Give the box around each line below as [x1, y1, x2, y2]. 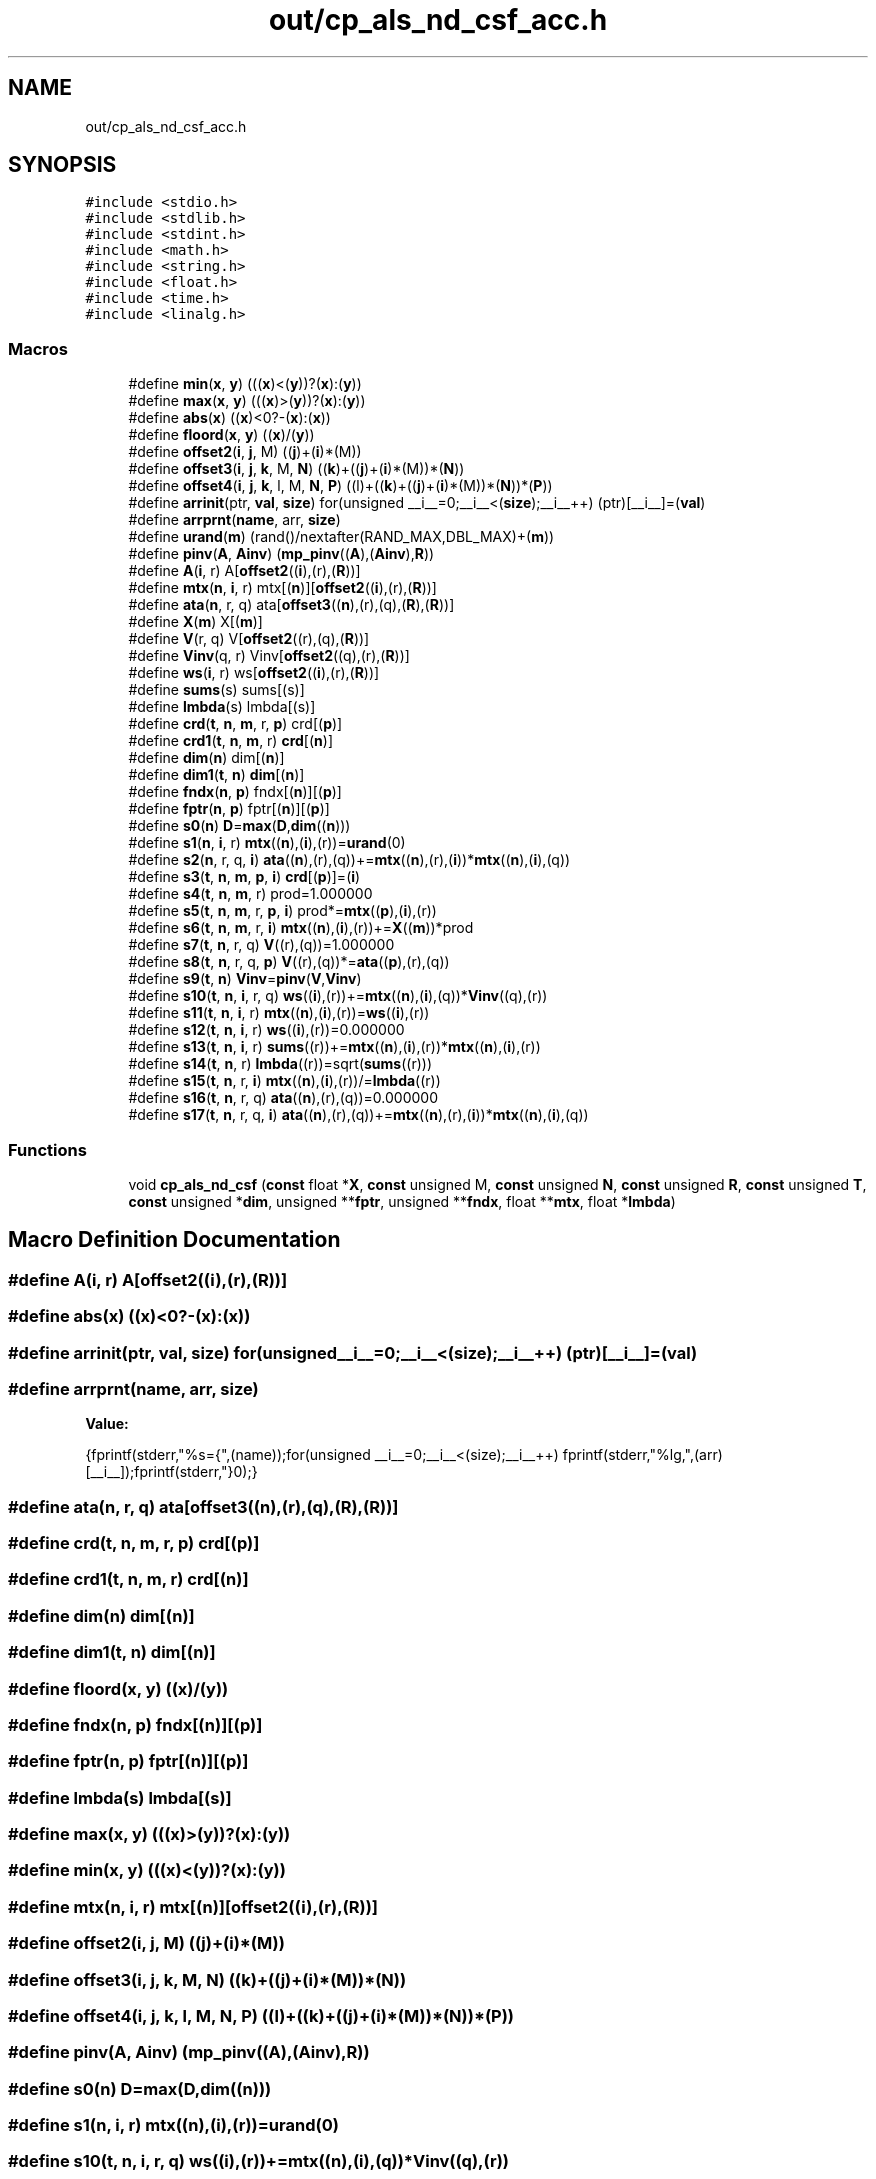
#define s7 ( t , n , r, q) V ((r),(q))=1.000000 [128, 936, 395, 954]
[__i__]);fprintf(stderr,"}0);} [85, 1463, 258, 1481]
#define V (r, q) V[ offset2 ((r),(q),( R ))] [128, 630, 370, 648]
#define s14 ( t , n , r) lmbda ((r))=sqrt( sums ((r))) [128, 1055, 433, 1073]
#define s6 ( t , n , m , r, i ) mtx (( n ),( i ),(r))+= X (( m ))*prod [128, 919, 474, 937]
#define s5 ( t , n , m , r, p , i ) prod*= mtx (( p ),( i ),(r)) [128, 902, 437, 920]
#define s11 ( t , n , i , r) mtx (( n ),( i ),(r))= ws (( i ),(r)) [128, 1004, 430, 1022]
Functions [8, 1139, 87, 1160]
